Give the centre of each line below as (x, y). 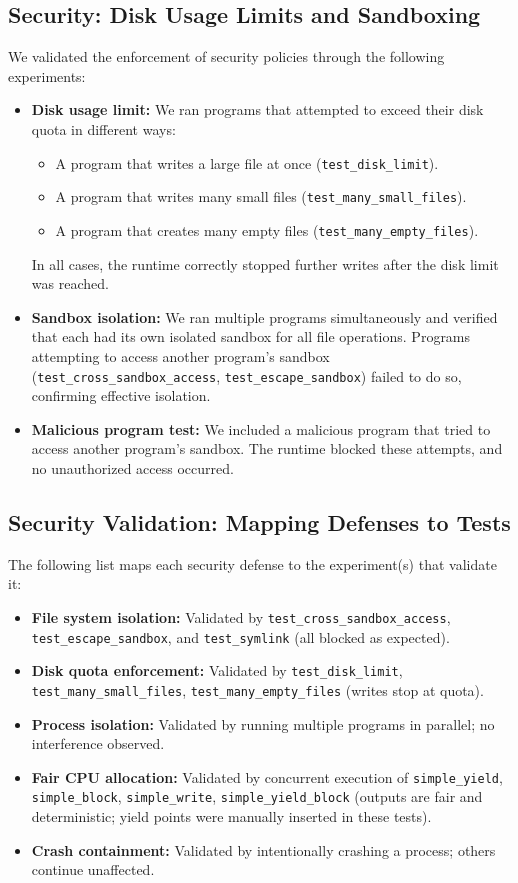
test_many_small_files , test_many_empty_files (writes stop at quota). (257, 689)
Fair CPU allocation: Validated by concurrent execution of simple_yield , (267, 776)
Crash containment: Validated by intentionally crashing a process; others (263, 849)
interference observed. (98, 743)
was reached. (70, 283)
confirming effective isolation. (121, 395)
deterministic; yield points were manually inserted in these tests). (231, 816)
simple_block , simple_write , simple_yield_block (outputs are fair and (257, 796)
